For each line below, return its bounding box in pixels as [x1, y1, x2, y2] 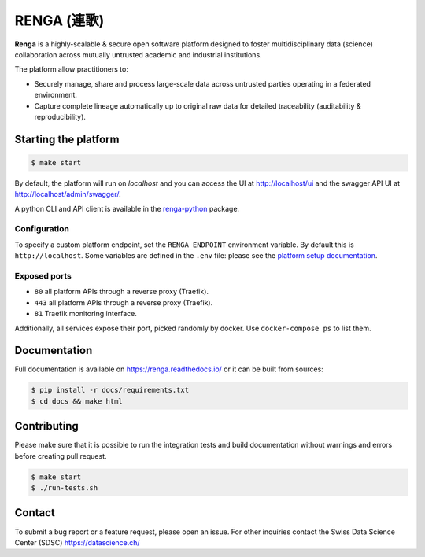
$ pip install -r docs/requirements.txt [31, 385, 189, 395]
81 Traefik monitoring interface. [34, 309, 138, 319]
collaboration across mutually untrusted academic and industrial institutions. [14, 50, 263, 59]
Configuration [14, 223, 70, 234]
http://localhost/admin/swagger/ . [14, 190, 121, 199]
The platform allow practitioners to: [14, 65, 129, 74]
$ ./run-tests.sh [31, 484, 98, 492]
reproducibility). [34, 112, 87, 121]
